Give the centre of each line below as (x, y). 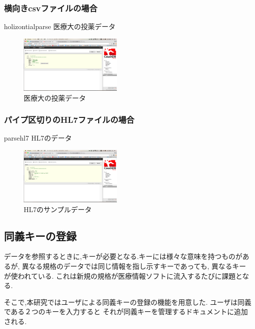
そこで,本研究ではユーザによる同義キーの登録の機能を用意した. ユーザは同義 (128, 302)
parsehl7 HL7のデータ (38, 138)
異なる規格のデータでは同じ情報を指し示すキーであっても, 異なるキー (134, 266)
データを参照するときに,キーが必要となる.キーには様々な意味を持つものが (123, 256)
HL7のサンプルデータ (58, 209)
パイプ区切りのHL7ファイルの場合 (69, 120)
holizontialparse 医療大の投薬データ (60, 26)
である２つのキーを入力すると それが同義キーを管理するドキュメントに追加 (126, 311)
